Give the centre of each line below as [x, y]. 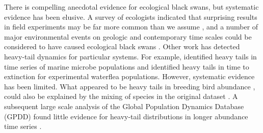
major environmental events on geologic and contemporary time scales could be [128, 36]
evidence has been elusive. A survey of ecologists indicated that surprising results [131, 16]
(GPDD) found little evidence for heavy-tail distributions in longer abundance [126, 116]
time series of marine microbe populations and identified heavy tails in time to [127, 66]
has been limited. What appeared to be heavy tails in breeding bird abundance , [130, 86]
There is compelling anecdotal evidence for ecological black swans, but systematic [131, 7]
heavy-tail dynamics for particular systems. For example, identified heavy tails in [130, 56]
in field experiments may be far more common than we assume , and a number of [131, 27]
